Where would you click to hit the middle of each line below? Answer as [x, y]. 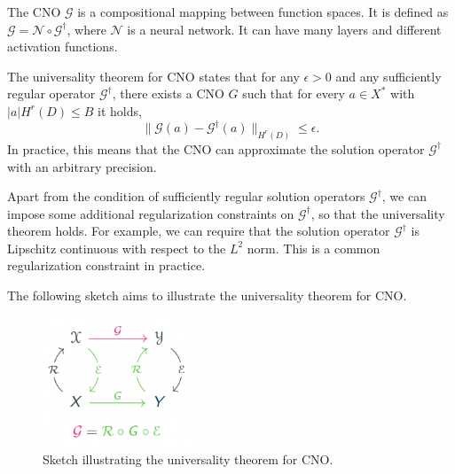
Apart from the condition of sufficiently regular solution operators [186, 196]
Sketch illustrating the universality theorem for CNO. [188, 458]
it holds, [120, 110]
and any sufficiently [388, 76]
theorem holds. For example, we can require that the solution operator [199, 231]
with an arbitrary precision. [82, 166]
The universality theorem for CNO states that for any [153, 76]
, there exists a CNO [168, 93]
